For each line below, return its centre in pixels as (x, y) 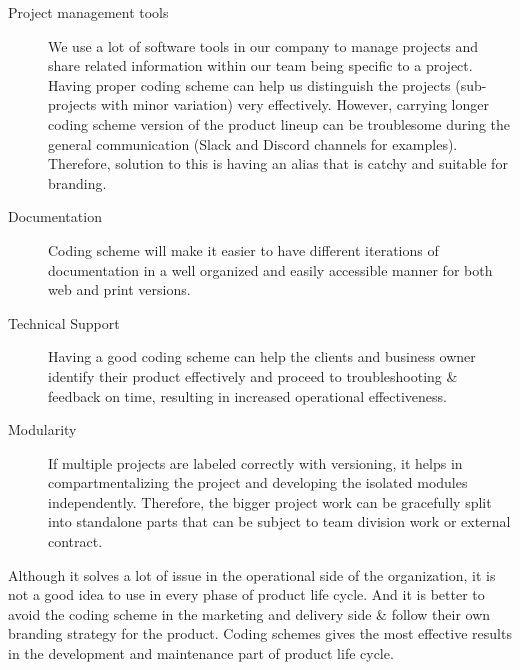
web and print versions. (119, 289)
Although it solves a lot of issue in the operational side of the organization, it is (252, 574)
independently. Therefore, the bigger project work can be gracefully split (270, 501)
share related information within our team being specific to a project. (260, 65)
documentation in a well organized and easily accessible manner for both (270, 269)
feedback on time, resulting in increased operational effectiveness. (248, 395)
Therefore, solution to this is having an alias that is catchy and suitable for (278, 163)
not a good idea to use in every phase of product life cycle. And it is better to (246, 594)
